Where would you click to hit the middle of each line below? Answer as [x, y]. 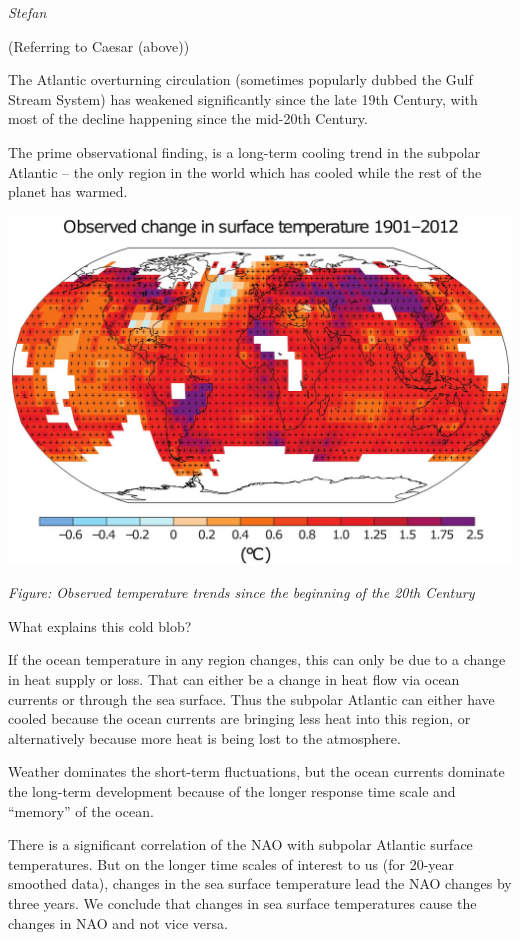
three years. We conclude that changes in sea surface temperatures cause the [242, 903]
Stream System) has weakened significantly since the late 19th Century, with [243, 98]
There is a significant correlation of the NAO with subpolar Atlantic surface [240, 844]
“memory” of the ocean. [81, 810]
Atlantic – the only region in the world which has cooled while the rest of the [245, 171]
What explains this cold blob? [100, 625]
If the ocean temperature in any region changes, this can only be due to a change [257, 659]
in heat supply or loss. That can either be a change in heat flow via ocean [234, 679]
